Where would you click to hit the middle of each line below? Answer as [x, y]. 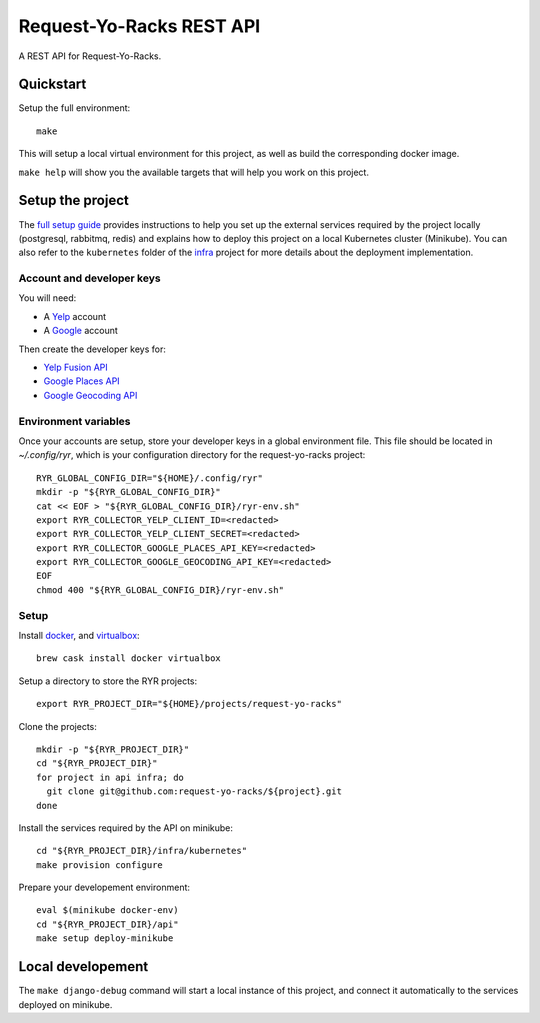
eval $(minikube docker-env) [107, 910]
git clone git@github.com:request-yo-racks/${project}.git [194, 791]
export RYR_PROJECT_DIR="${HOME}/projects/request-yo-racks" [189, 704]
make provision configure [100, 864]
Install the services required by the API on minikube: [126, 827]
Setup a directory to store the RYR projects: [108, 681]
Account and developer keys [89, 278]
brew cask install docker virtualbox [129, 658]
